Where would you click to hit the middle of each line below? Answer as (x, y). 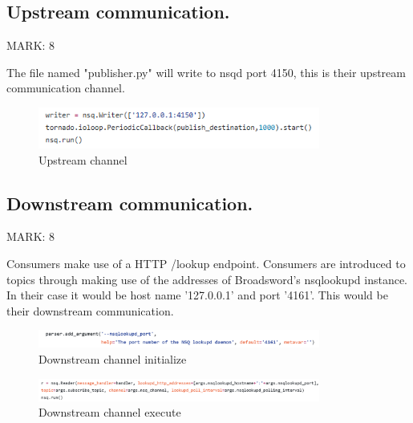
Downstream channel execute (110, 412)
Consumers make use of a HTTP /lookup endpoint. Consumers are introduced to (206, 264)
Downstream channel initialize (113, 358)
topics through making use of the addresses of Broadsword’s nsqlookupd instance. (207, 279)
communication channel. (66, 88)
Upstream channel (83, 159)
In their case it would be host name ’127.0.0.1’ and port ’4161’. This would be (197, 295)
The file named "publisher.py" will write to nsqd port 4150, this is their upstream (206, 72)
